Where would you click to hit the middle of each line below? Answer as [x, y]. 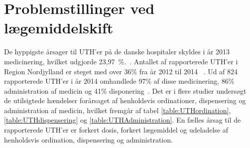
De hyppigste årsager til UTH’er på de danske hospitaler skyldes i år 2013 [117, 52]
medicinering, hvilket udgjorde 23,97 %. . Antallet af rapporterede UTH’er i [121, 61]
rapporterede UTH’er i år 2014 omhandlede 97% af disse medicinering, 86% [119, 81]
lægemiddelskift [59, 28]
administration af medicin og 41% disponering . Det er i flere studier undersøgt [125, 90]
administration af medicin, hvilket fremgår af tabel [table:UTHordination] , [118, 110]
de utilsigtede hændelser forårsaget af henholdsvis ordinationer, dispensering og [125, 100]
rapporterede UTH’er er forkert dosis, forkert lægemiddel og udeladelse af [116, 130]
